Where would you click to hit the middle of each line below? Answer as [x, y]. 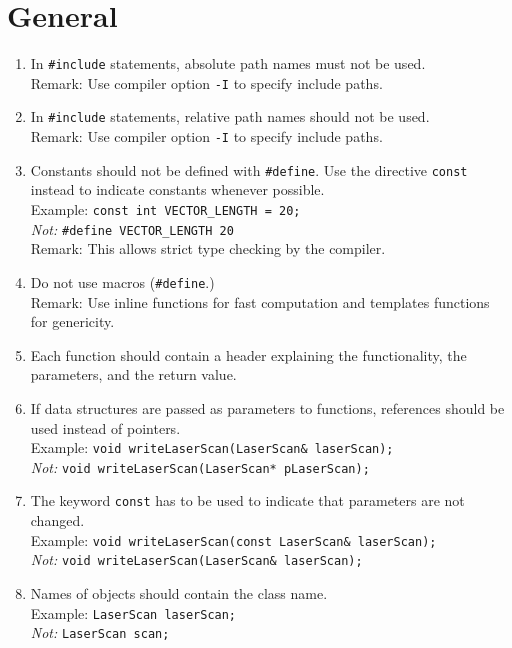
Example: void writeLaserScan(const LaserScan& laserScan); [233, 539]
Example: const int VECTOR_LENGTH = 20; [165, 209]
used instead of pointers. [105, 427]
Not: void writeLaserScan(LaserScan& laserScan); [196, 559]
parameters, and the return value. [133, 374]
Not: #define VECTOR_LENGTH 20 [132, 228]
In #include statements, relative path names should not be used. [230, 116]
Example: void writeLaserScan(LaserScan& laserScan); [212, 447]
